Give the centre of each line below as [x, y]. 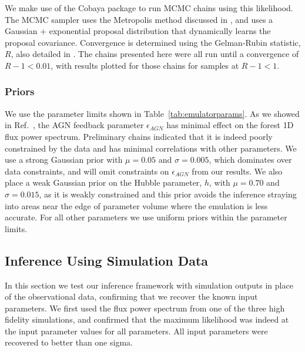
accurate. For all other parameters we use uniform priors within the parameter [146, 217]
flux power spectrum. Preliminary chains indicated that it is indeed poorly [139, 136]
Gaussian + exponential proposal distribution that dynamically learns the [138, 31]
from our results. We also [237, 171]
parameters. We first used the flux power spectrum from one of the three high [145, 308]
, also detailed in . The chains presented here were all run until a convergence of [155, 54]
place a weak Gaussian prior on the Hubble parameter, [103, 182]
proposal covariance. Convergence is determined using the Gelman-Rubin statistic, [153, 42]
